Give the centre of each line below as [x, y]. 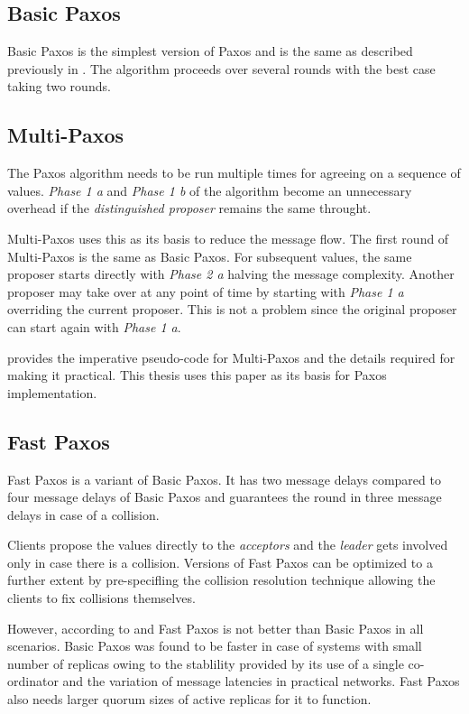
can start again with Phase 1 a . [94, 326]
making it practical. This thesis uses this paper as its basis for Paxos [197, 375]
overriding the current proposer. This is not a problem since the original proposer [232, 309]
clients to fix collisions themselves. [101, 598]
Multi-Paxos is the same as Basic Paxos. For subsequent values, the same [210, 256]
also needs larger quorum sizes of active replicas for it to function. [189, 699]
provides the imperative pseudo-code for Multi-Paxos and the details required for [231, 357]
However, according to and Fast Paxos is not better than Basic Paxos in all [216, 628]
